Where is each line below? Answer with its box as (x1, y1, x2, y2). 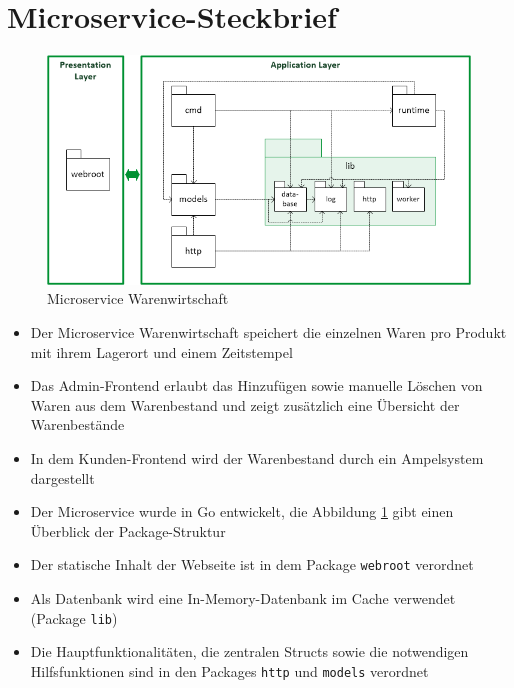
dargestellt (30, 467, 95, 488)
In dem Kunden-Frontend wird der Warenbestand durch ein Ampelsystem (30, 448, 484, 469)
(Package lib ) (30, 607, 118, 628)
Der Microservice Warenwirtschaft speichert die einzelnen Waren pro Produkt (30, 322, 507, 343)
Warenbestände (30, 414, 125, 435)
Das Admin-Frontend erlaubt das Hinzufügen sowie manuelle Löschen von (30, 375, 483, 396)
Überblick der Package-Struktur (30, 520, 226, 541)
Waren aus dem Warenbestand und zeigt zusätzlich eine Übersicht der (30, 394, 460, 415)
